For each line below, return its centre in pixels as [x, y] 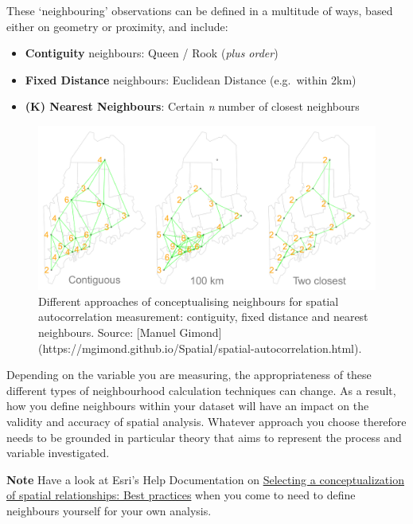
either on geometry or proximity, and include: [117, 26]
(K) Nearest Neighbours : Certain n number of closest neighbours [192, 106]
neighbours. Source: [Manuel [107, 332]
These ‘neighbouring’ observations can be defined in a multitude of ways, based [200, 10]
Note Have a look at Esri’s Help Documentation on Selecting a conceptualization [205, 479]
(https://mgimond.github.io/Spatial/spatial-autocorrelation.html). [200, 348]
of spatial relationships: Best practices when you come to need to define [181, 495]
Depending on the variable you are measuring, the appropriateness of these [189, 375]
